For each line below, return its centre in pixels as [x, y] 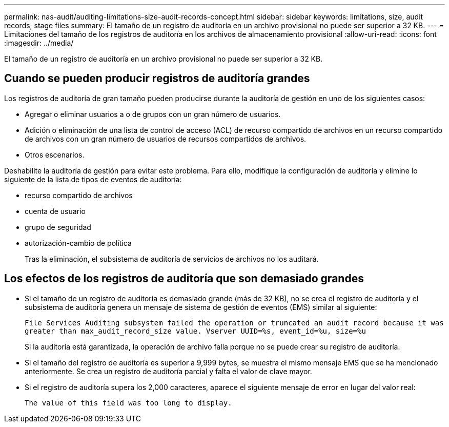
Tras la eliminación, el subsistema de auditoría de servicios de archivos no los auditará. [172, 259]
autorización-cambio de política [78, 243]
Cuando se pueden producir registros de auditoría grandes [157, 79]
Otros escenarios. [55, 154]
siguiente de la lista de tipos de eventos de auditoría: [93, 179]
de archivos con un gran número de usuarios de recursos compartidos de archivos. [166, 139]
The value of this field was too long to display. [128, 403]
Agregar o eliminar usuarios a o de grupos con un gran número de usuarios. [153, 114]
